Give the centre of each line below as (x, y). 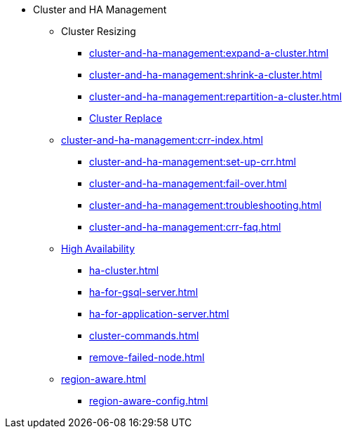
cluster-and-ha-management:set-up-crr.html (193, 162)
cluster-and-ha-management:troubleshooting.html (206, 205)
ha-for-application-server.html (159, 314)
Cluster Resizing (99, 31)
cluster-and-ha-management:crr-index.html (162, 140)
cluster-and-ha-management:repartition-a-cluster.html (216, 96)
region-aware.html (104, 379)
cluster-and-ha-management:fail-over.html (188, 183)
